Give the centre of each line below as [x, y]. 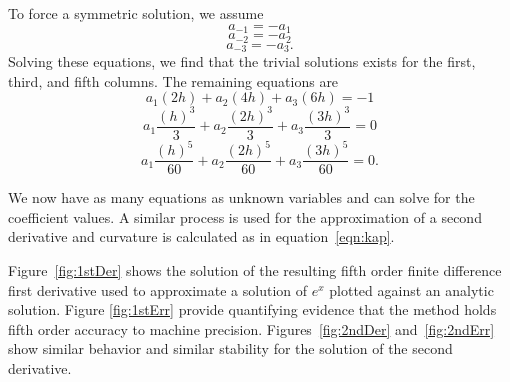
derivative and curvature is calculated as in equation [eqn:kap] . [201, 236]
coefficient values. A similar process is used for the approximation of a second [245, 216]
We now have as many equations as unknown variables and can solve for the [241, 197]
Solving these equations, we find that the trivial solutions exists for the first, [242, 60]
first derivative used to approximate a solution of [158, 289]
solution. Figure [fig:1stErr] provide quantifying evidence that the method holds [252, 309]
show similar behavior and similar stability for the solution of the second [230, 348]
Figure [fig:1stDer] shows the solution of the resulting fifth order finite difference [255, 270]
